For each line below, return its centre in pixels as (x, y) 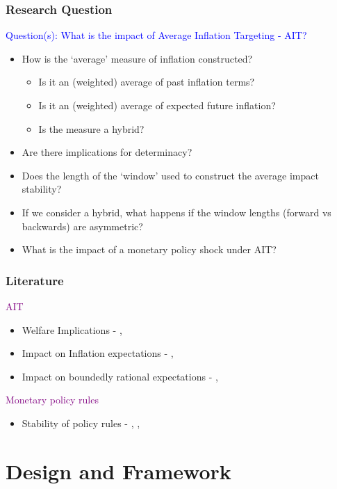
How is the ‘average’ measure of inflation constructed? (137, 58)
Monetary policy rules (52, 400)
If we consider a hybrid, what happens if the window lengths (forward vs (176, 212)
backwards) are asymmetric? (82, 226)
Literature (35, 280)
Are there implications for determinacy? (107, 152)
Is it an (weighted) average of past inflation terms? (147, 82)
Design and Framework (118, 471)
